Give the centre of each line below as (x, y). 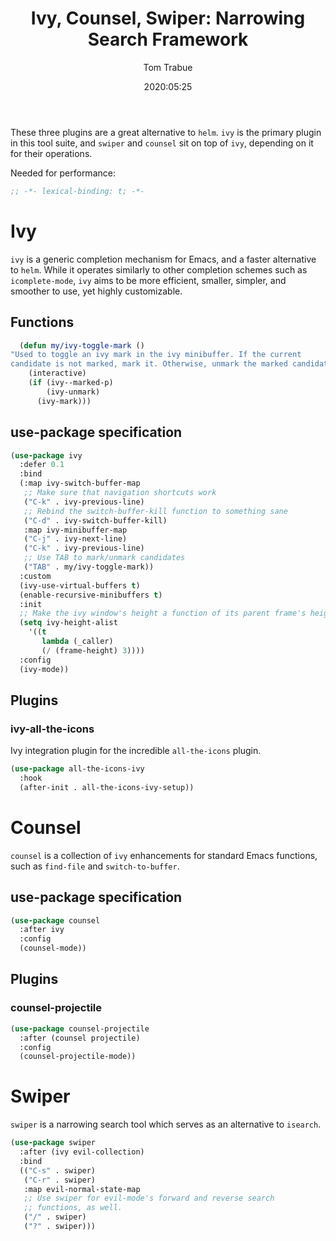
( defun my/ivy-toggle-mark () (82, 345)
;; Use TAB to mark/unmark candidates (104, 558)
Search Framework (168, 39)
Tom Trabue (168, 67)
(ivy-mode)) (44, 669)
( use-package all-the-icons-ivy (77, 769)
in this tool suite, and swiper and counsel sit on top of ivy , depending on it (162, 143)
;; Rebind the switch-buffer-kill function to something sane (155, 511)
